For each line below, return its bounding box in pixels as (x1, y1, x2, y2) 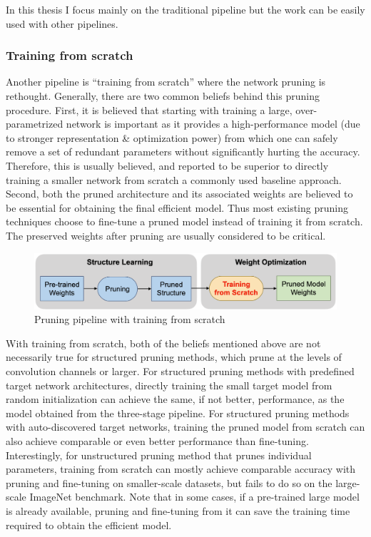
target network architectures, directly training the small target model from (6, 377, 332, 392)
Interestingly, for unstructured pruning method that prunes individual (6, 447, 312, 462)
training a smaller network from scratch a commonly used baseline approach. (6, 172, 342, 187)
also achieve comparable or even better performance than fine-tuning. (6, 433, 309, 448)
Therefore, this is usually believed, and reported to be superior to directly (6, 158, 329, 173)
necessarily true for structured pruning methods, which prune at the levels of (6, 349, 342, 364)
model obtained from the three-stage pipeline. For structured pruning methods (6, 405, 350, 420)
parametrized (6, 116, 63, 131)
